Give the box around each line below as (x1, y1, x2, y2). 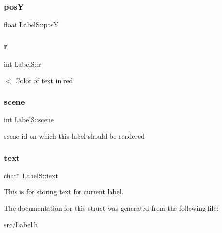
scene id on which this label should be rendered (4, 131, 145, 141)
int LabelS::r (4, 59, 41, 69)
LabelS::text (22, 170, 58, 180)
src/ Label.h (4, 219, 38, 229)
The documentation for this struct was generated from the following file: (4, 203, 219, 213)
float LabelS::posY (4, 19, 59, 29)
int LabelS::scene (4, 115, 54, 125)
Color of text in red (15, 75, 73, 85)
